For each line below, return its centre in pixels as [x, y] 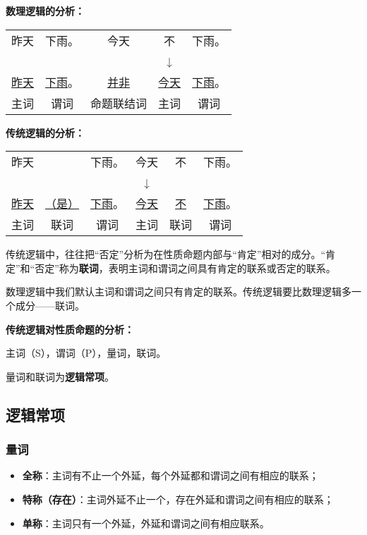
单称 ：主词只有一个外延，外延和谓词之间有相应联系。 [146, 523]
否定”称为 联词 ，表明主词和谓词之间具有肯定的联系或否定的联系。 [185, 267]
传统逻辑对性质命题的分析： [70, 329]
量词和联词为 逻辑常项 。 [60, 376]
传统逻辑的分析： [45, 132]
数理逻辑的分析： [45, 11]
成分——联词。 [50, 305]
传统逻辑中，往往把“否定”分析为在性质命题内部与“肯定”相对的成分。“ [166, 254]
